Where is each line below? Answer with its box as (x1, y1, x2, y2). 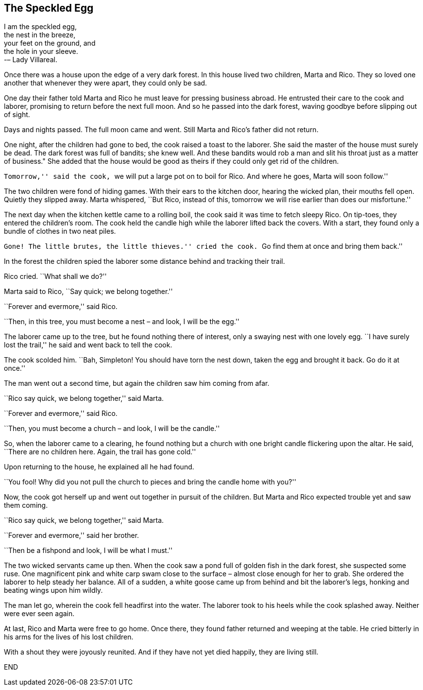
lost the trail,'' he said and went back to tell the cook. (4, 341, 172, 349)
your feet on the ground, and (4, 39, 96, 48)
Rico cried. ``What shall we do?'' (4, 272, 107, 281)
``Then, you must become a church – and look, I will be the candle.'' (4, 424, 220, 433)
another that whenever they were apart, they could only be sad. (4, 79, 207, 87)
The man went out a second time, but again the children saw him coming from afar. (4, 379, 270, 388)
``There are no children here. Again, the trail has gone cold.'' (4, 448, 196, 456)
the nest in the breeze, (4, 31, 76, 39)
